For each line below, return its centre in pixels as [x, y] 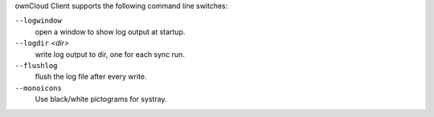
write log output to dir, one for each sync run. [110, 54]
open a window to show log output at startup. [110, 31]
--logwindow [38, 21]
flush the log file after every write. [91, 77]
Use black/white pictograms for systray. [101, 99]
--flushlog [36, 65]
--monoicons [38, 88]
